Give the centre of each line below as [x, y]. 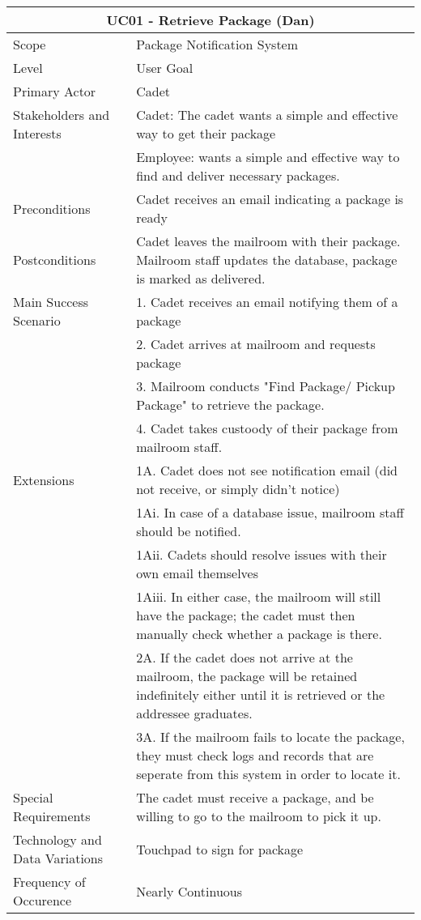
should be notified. [189, 531]
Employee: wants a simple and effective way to [268, 157]
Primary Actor [55, 91]
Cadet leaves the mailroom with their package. [268, 241]
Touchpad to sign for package [220, 849]
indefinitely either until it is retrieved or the [261, 694]
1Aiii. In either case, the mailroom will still [259, 596]
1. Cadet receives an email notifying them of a [267, 302]
